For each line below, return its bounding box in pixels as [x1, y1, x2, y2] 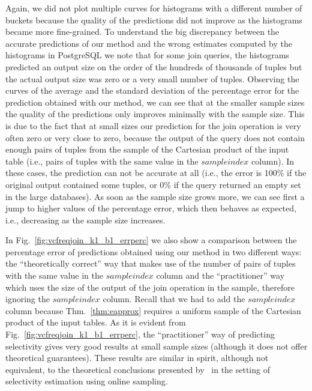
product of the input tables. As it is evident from [5, 316, 186, 329]
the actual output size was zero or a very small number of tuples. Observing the [5, 72, 299, 85]
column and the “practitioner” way [156, 269, 285, 282]
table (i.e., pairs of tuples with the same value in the [5, 154, 199, 167]
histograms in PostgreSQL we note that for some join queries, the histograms [5, 49, 289, 61]
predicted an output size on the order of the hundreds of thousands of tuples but [5, 60, 302, 73]
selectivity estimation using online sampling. [5, 375, 168, 387]
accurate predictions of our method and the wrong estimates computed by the [5, 37, 292, 49]
